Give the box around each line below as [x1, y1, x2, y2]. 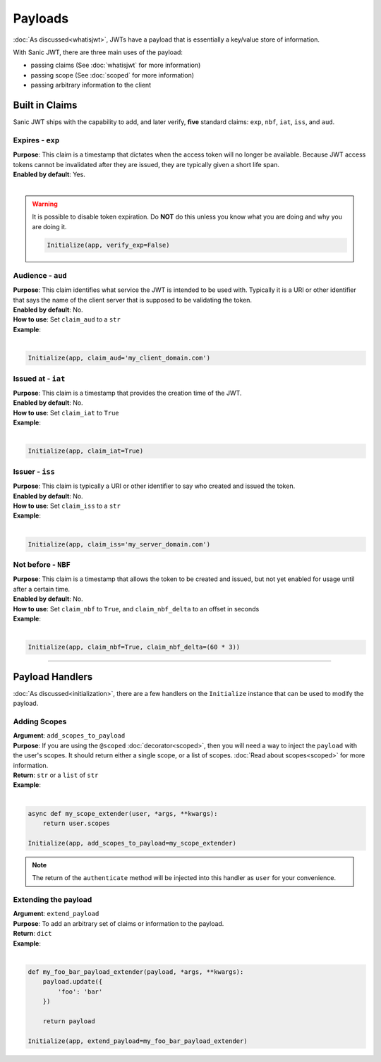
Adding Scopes [13, 716, 67, 726]
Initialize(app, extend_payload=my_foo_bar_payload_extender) [28, 1037, 248, 1045]
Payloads [13, 11, 69, 26]
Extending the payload [13, 895, 92, 905]
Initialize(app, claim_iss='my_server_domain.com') [28, 540, 211, 548]
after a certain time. [13, 585, 71, 593]
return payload [42, 1017, 95, 1025]
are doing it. [32, 222, 67, 231]
